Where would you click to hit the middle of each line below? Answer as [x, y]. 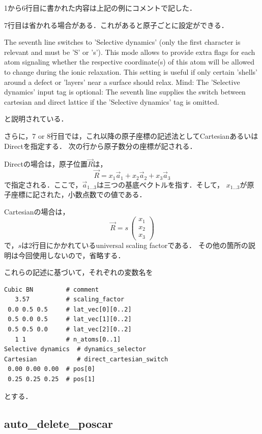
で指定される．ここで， [43, 184]
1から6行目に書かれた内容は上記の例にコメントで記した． [100, 8]
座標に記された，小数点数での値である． [79, 194]
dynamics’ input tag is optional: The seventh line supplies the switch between [125, 92]
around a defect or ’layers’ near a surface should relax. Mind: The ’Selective [122, 82]
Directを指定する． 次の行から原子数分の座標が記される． [100, 146]
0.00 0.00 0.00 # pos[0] [51, 369]
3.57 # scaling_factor [70, 300]
